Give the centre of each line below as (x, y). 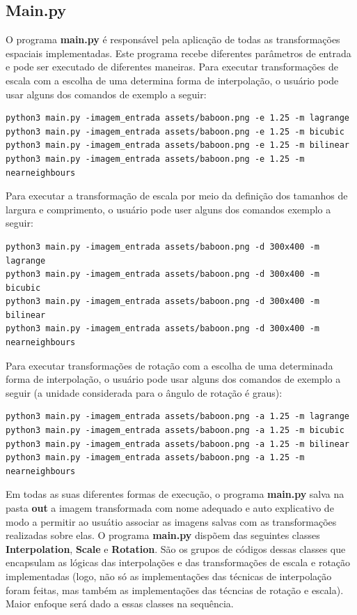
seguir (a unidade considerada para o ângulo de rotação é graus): (144, 392)
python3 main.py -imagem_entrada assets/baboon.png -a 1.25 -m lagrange (177, 417)
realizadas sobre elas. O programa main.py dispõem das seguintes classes (163, 535)
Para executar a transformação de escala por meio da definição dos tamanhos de (177, 196)
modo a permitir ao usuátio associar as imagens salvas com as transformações (171, 521)
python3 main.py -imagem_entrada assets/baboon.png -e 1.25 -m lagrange (177, 118)
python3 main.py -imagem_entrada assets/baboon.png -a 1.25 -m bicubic (175, 431)
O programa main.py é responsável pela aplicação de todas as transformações (173, 39)
